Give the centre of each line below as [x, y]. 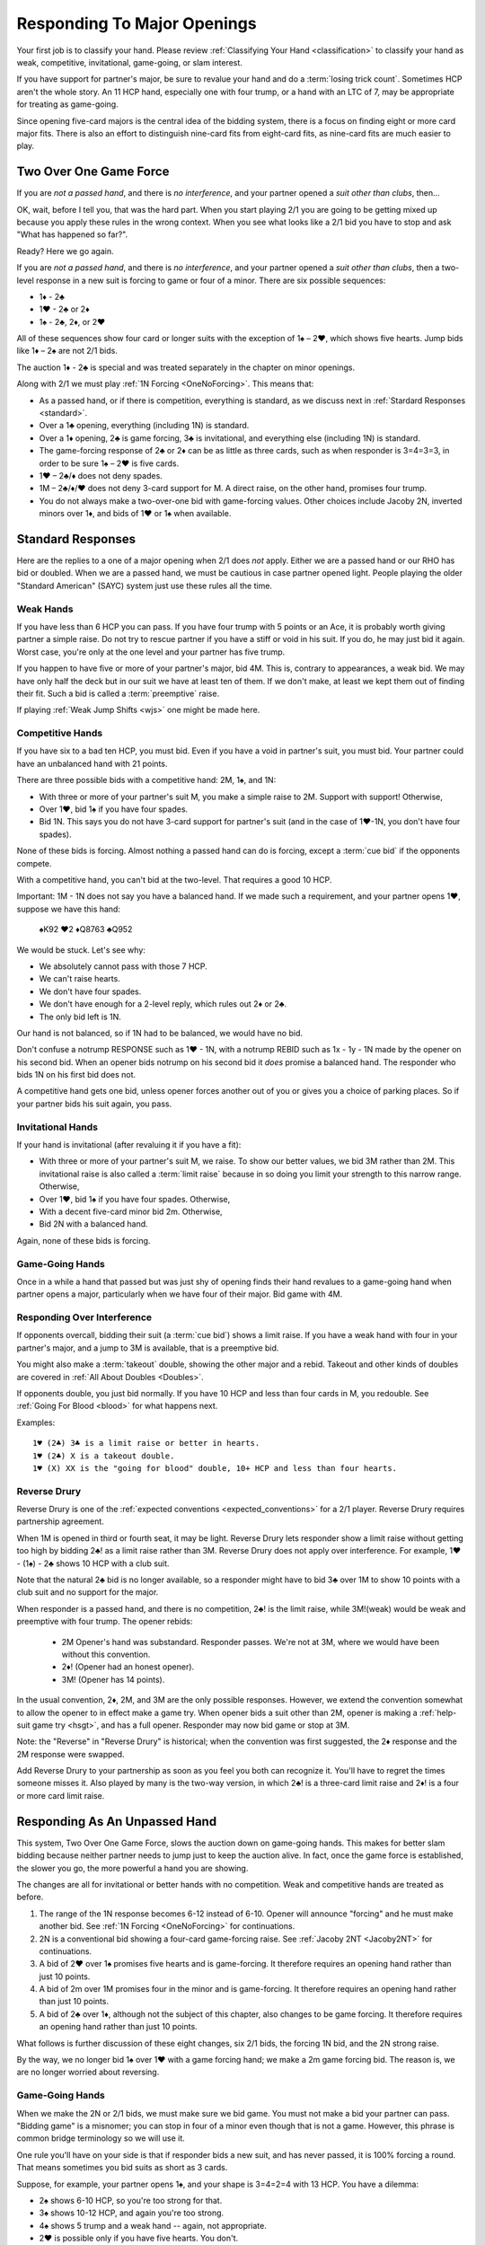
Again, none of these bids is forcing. [84, 1240]
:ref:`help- [438, 1712]
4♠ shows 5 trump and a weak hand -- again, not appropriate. [153, 2225]
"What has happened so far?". [72, 234]
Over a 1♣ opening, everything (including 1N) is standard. [144, 426]
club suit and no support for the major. [88, 1592]
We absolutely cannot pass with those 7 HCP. [123, 966]
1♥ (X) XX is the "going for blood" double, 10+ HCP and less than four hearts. [215, 1468]
